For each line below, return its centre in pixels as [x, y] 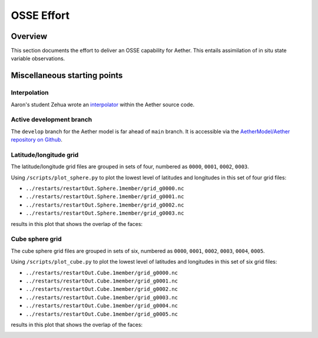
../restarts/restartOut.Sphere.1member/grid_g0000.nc [105, 188]
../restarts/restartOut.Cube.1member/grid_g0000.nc [102, 273]
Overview [29, 36]
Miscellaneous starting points [67, 76]
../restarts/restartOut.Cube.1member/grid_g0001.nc [102, 281]
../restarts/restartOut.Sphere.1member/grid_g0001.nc [105, 197]
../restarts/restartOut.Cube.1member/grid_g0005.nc [102, 314]
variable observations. [38, 58]
